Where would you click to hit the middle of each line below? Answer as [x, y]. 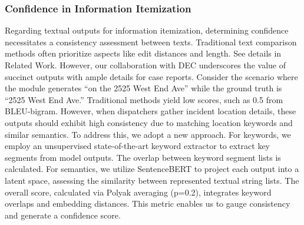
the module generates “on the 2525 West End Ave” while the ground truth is [143, 88]
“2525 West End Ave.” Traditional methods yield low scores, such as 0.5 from [144, 99]
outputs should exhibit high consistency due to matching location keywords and [149, 122]
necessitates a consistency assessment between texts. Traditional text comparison [151, 42]
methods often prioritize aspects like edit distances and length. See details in [143, 53]
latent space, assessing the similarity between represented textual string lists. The [152, 180]
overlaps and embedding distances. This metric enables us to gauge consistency [148, 204]
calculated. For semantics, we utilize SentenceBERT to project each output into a [152, 169]
